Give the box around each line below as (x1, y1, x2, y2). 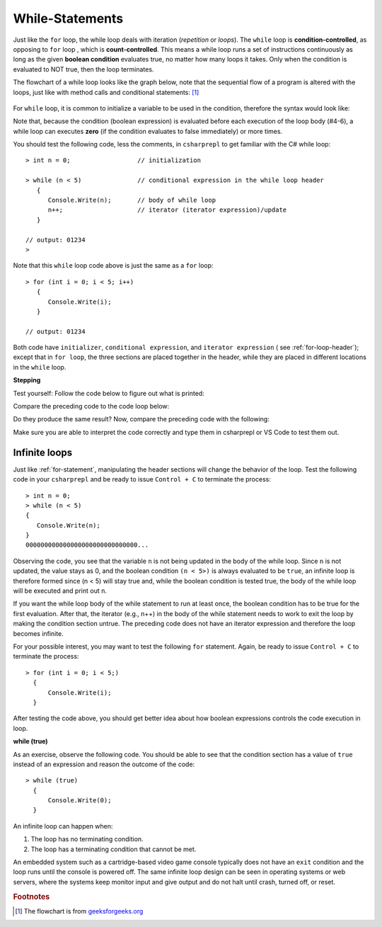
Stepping (13, 376, 41, 385)
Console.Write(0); (47, 797, 112, 804)
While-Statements (13, 11, 124, 26)
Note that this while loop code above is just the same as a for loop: (13, 261, 214, 270)
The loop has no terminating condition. (30, 835, 144, 843)
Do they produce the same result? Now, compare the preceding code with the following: (13, 415, 270, 423)
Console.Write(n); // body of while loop (47, 196, 216, 205)
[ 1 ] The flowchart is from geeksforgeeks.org (15, 906, 144, 915)
